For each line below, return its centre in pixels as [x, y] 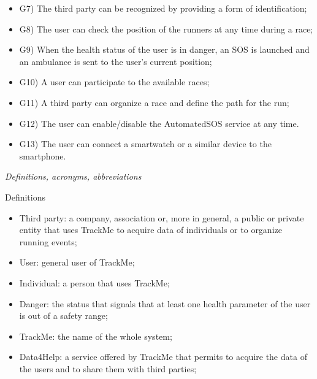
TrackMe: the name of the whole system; [96, 336]
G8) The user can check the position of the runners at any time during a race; [166, 29]
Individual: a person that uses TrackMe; [94, 282]
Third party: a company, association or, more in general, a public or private [162, 217]
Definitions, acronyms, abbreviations [73, 176]
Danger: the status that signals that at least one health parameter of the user [165, 303]
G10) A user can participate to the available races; [114, 82]
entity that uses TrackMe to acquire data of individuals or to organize [151, 230]
